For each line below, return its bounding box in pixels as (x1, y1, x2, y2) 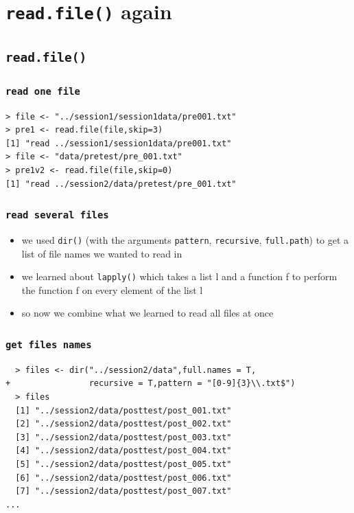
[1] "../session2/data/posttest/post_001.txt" (15, 405, 232, 415)
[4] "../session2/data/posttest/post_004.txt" (15, 446, 232, 456)
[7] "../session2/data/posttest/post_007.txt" (15, 486, 232, 497)
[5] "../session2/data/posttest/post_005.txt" (15, 459, 232, 470)
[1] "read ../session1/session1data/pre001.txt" (5, 138, 232, 148)
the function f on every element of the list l (21, 282, 203, 297)
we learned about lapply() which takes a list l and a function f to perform (21, 269, 338, 284)
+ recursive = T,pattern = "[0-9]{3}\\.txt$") (5, 378, 296, 389)
